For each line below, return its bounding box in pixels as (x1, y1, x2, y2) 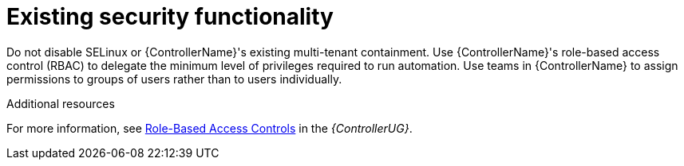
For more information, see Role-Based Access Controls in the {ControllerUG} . (6, 121, 413, 135)
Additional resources (6, 96, 115, 110)
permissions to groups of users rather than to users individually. (6, 71, 342, 86)
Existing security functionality (6, 3, 334, 30)
